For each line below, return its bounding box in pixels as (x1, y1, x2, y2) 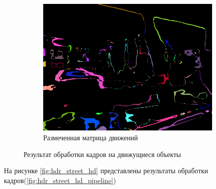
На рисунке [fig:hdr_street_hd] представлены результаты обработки (4, 165, 208, 176)
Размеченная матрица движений (43, 132, 138, 143)
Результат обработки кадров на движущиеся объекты (24, 149, 181, 159)
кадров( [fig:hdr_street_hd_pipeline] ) (4, 175, 116, 185)
